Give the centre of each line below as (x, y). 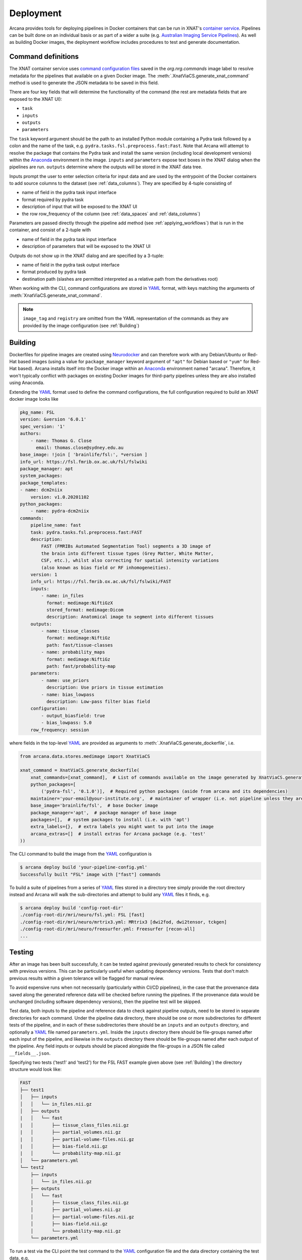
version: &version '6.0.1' (53, 419)
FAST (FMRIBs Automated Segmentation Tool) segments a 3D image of (126, 546)
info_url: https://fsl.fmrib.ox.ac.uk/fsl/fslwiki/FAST (101, 582)
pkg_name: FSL (37, 412)
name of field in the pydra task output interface (71, 265)
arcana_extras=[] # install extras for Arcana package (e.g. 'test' (118, 834)
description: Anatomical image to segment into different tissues (130, 617)
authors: (31, 434)
